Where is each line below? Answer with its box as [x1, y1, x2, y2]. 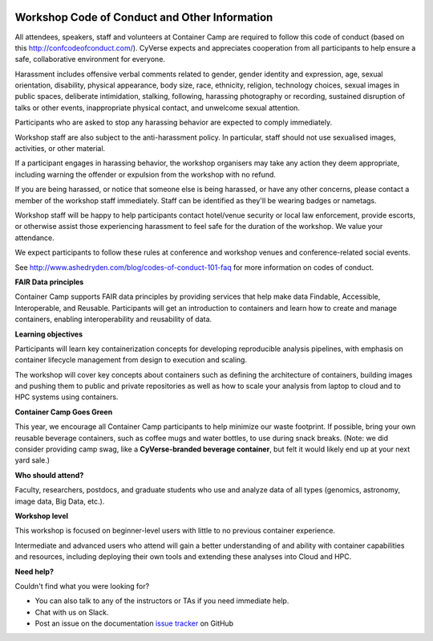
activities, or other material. [14, 144, 106, 153]
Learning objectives [14, 329, 83, 339]
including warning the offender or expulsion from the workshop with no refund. [14, 169, 277, 179]
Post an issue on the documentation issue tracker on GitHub [34, 619, 234, 628]
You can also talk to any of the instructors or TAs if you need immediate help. [34, 596, 289, 606]
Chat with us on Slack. [34, 607, 109, 617]
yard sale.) [14, 455, 51, 465]
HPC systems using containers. [14, 392, 119, 402]
